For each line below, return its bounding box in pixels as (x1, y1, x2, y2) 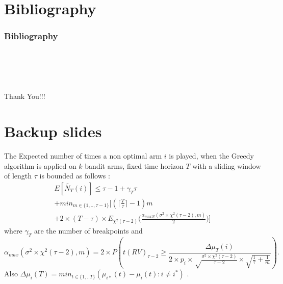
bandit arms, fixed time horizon (85, 160, 184, 171)
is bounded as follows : (39, 170, 110, 181)
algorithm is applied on (4, 160, 76, 171)
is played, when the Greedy (169, 150, 254, 161)
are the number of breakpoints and (34, 225, 143, 236)
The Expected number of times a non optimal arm (4, 150, 162, 161)
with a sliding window (192, 160, 261, 171)
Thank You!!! (4, 91, 45, 101)
